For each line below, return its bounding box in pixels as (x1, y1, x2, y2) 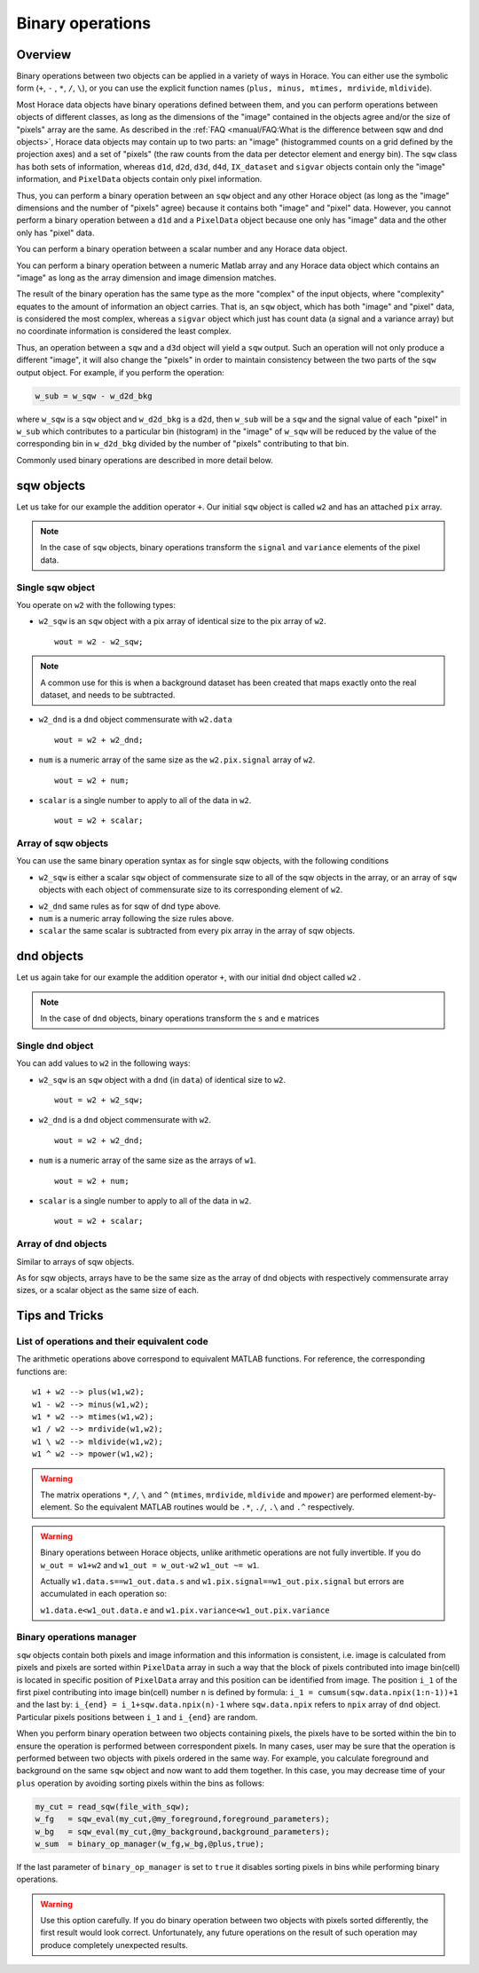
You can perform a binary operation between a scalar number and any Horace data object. (16, 244, 348, 255)
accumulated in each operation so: (40, 1589, 168, 1599)
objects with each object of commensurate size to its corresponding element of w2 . (38, 884, 343, 896)
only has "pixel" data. (16, 227, 95, 238)
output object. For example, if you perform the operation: (16, 367, 225, 377)
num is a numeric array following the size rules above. (38, 913, 234, 924)
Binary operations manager (16, 1631, 137, 1644)
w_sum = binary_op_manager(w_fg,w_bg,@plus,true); (35, 1838, 265, 1849)
